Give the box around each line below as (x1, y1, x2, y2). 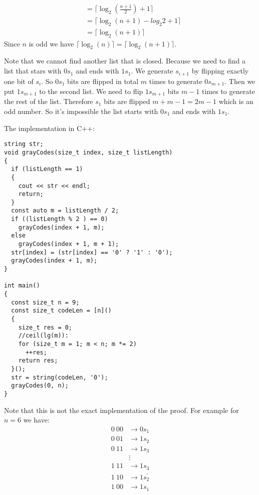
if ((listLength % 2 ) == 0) (11, 215, 108, 223)
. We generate (131, 65, 173, 76)
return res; (18, 357, 58, 364)
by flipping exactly (191, 65, 249, 76)
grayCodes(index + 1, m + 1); (18, 240, 119, 248)
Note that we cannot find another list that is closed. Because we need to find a (4, 55, 245, 66)
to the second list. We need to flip (39, 85, 143, 96)
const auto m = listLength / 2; (11, 207, 119, 214)
